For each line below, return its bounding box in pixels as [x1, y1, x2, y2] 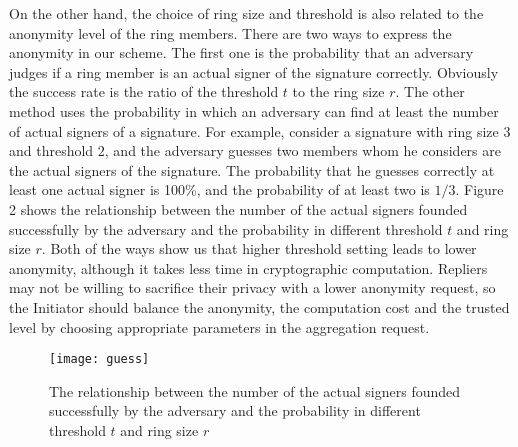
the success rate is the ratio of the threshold [9, 81, 279, 102]
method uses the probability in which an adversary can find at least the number [9, 100, 499, 121]
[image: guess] [49, 352, 150, 367]
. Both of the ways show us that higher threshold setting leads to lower [41, 238, 477, 259]
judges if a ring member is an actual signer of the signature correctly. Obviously [9, 61, 499, 82]
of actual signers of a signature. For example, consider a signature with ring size [9, 120, 499, 141]
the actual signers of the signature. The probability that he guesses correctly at [9, 159, 495, 180]
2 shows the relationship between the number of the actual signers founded [9, 198, 468, 219]
